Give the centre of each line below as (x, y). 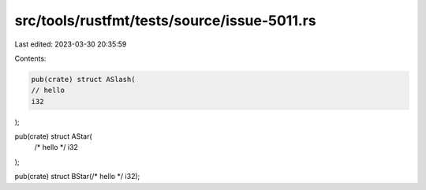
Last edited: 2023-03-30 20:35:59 (71, 44)
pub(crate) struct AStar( (53, 136)
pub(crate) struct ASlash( (83, 79)
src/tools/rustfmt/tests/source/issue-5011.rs (165, 20)
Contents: (30, 58)
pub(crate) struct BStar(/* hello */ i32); (77, 177)
